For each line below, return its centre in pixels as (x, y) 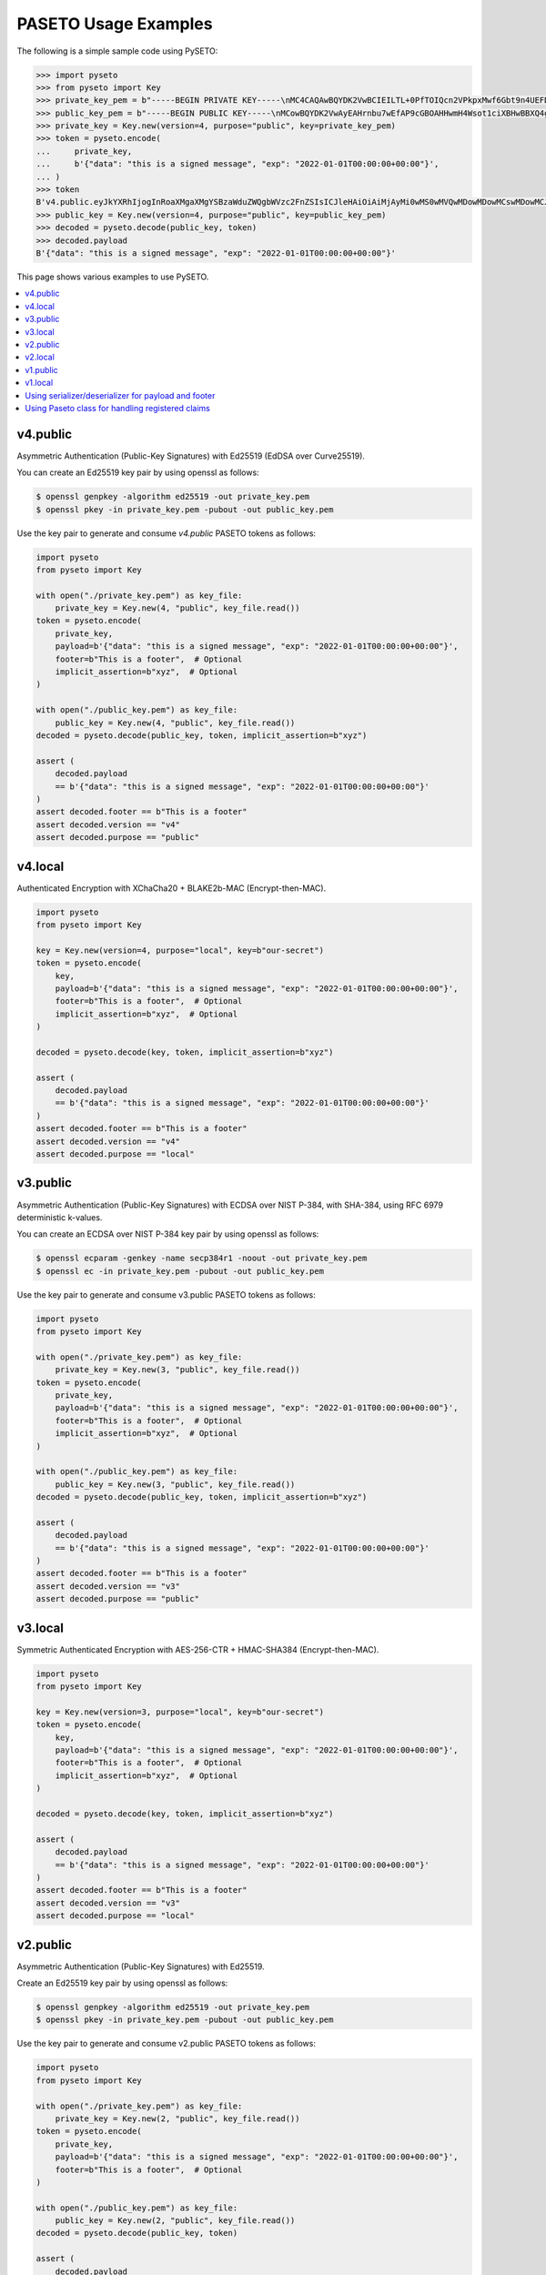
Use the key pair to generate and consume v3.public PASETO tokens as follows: (166, 1294)
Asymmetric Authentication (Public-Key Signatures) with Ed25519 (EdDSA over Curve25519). (191, 456)
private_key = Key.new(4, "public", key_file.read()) (177, 608)
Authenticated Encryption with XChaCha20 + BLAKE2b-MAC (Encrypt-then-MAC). (172, 888)
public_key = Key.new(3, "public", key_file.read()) (175, 1484)
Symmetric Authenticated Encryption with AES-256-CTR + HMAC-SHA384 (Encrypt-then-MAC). (198, 1649)
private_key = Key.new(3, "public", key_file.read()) (177, 1370)
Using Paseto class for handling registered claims (118, 408)
